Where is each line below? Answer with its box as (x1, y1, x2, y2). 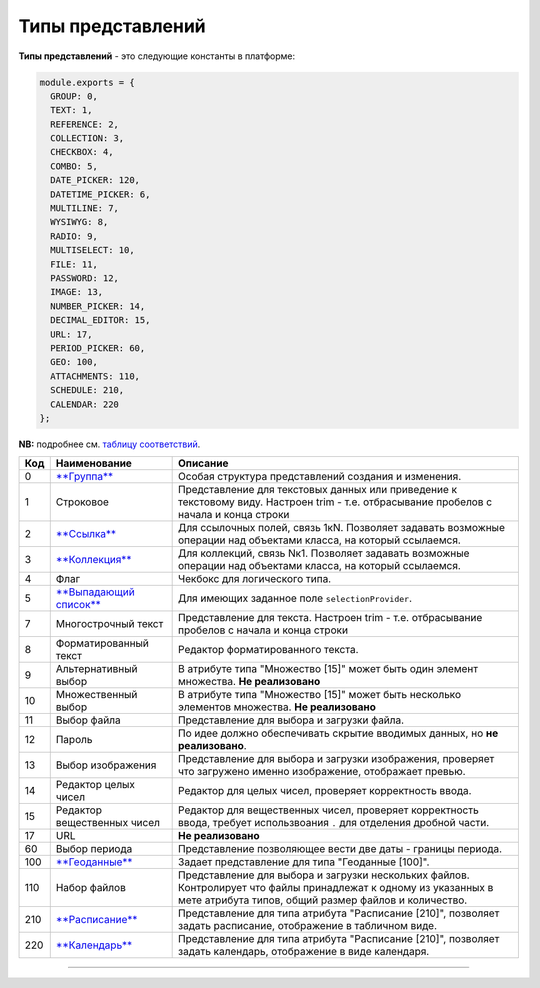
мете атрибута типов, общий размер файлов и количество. (178, 893, 468, 907)
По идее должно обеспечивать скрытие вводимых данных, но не (178, 726, 499, 740)
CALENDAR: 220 (50, 398, 120, 410)
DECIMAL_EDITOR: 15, (50, 315, 151, 326)
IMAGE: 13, (50, 286, 104, 298)
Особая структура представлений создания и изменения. (178, 470, 462, 484)
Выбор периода (55, 842, 133, 856)
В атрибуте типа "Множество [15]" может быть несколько (178, 688, 462, 702)
